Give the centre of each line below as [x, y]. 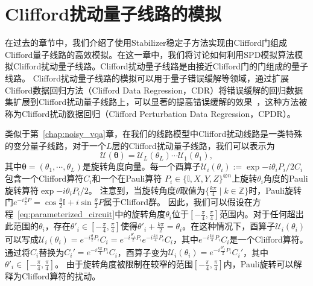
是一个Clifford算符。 [269, 239]
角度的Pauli [286, 178]
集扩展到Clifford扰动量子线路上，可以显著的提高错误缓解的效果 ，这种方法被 [156, 102]
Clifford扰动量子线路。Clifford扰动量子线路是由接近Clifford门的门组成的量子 [160, 66]
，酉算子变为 [143, 252]
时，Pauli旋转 [275, 190]
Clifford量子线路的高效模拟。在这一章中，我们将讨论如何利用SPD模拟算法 [150, 54]
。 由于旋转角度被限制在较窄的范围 [124, 263]
